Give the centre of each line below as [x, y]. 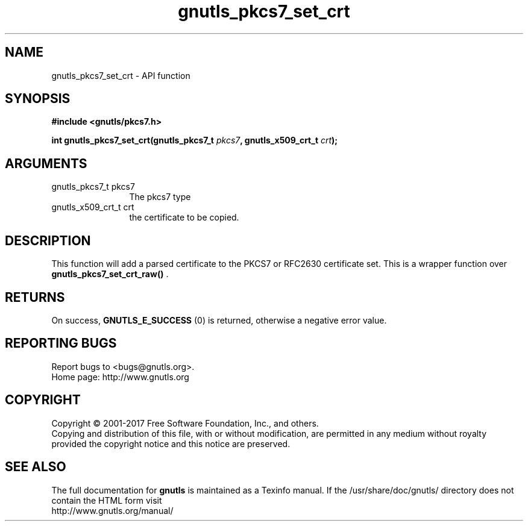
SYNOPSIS [38, 99]
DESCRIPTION [48, 240]
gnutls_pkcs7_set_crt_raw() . [110, 274]
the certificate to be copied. [184, 218]
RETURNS [35, 297]
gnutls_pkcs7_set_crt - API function [121, 75]
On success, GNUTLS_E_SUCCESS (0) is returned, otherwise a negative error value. [219, 320]
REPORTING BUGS [61, 343]
